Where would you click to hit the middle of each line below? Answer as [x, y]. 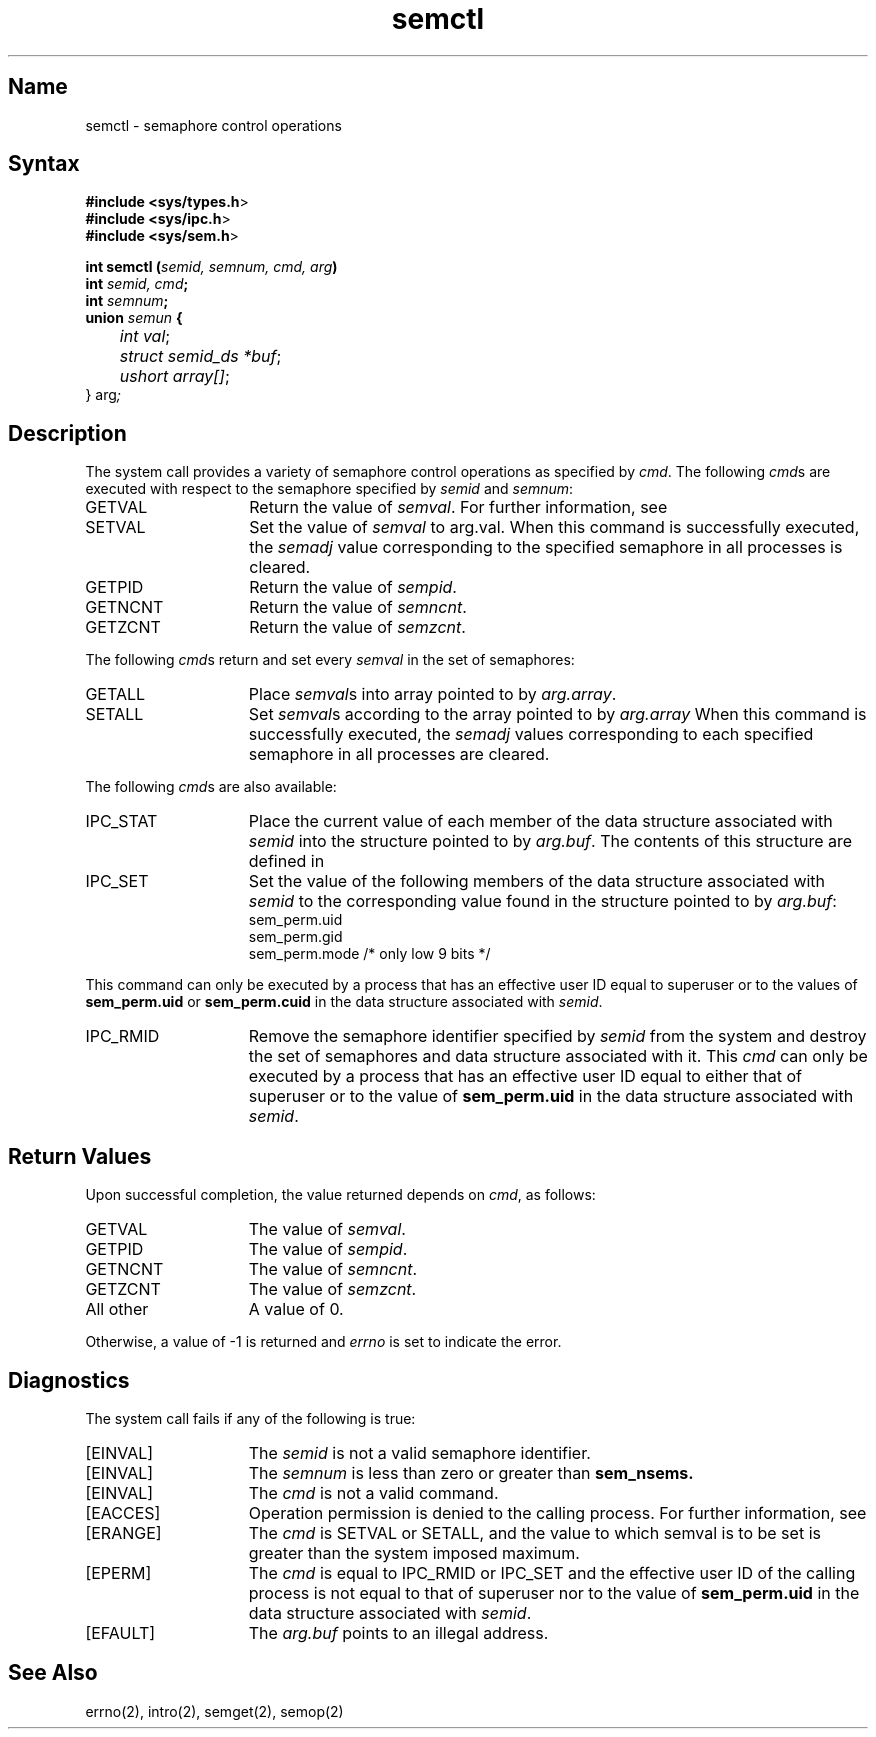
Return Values [80, 1156]
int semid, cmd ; [137, 284]
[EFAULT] [120, 1632]
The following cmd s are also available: [211, 787]
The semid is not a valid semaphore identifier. [419, 1452]
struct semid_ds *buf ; [200, 356]
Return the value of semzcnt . [357, 627]
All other [117, 1309]
